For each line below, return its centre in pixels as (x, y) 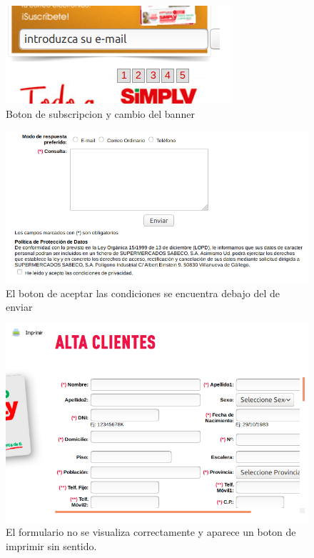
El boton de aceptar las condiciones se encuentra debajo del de (143, 293)
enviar (19, 307)
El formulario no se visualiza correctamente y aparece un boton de (151, 532)
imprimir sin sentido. (51, 545)
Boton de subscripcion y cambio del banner (100, 113)
